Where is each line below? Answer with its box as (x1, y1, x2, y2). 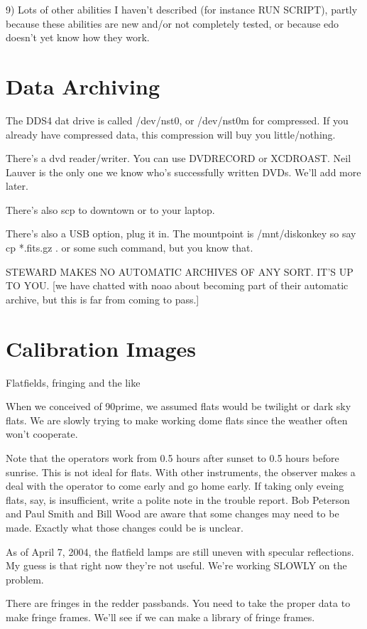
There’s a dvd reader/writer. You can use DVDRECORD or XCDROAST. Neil (6, 151, 351, 166)
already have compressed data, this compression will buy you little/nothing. (6, 127, 336, 141)
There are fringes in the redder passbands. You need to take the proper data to (6, 596, 351, 611)
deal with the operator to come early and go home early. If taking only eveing (6, 478, 344, 493)
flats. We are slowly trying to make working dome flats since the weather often (6, 412, 348, 427)
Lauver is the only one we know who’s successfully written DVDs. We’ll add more (6, 164, 361, 179)
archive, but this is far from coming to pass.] (6, 291, 199, 306)
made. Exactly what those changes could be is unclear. (6, 520, 243, 534)
